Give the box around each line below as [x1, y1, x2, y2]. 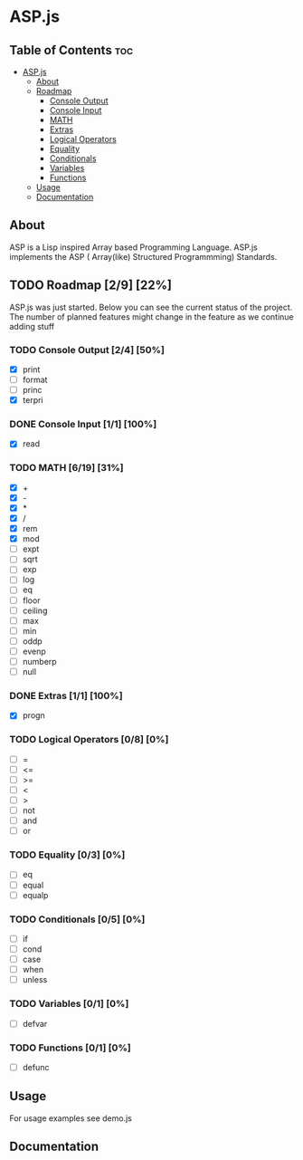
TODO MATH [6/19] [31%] [9, 462, 124, 475]
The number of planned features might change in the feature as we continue [9, 311, 294, 322]
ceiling [22, 605, 48, 616]
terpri [22, 395, 43, 406]
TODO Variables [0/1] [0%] [9, 998, 129, 1011]
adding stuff [9, 321, 55, 331]
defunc [22, 1061, 50, 1072]
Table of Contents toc [9, 43, 134, 58]
